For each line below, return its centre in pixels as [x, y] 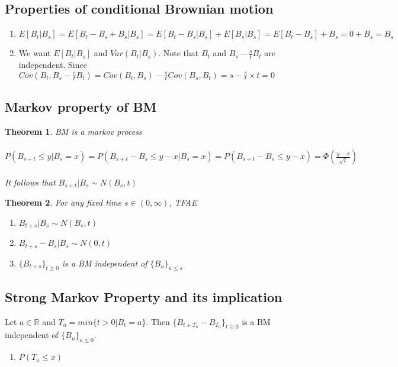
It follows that [30, 182]
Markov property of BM [81, 107]
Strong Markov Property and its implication [144, 296]
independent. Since [53, 65]
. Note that [179, 53]
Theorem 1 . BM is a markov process [73, 131]
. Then [158, 321]
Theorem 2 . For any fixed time [63, 202]
